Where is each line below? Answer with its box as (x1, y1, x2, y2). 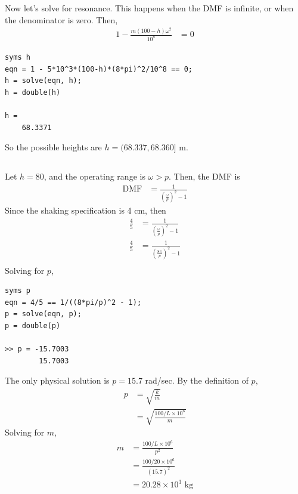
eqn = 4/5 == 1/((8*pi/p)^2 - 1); (5, 298, 142, 307)
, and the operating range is (44, 170, 145, 183)
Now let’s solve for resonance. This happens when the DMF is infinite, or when (5, 2, 294, 14)
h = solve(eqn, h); (5, 76, 82, 85)
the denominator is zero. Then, (5, 13, 118, 26)
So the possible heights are (5, 141, 102, 153)
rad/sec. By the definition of (145, 374, 249, 387)
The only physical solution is (5, 374, 110, 387)
